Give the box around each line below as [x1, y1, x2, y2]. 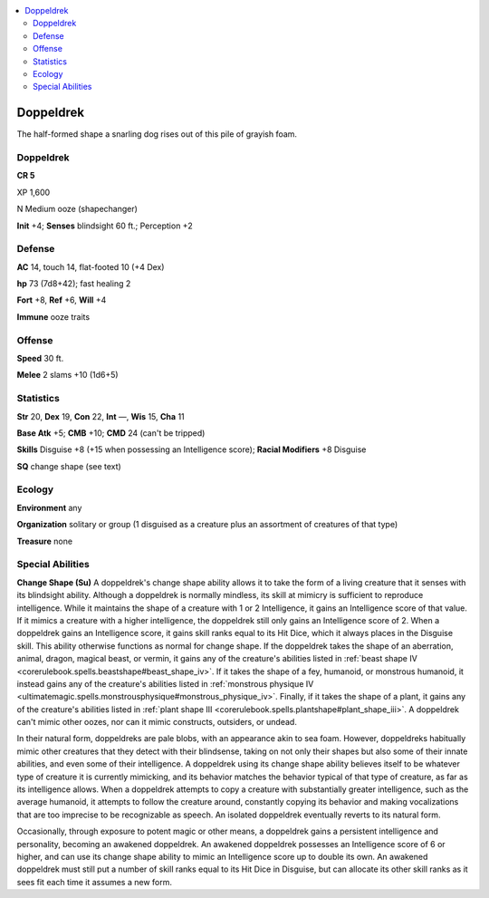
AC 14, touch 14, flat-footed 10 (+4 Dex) [16, 261, 165, 272]
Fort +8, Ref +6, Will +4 [16, 295, 107, 305]
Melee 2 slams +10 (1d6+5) [16, 370, 119, 381]
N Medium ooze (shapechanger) [16, 204, 138, 215]
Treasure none [16, 536, 72, 546]
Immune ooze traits [16, 311, 91, 322]
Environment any [16, 502, 82, 513]
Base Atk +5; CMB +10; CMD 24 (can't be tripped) [16, 427, 206, 439]
